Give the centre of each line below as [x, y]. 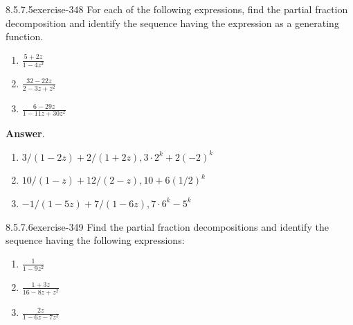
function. [25, 36]
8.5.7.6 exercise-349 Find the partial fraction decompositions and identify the [167, 226]
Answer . [25, 133]
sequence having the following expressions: [95, 240]
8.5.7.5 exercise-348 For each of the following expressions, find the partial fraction [177, 9]
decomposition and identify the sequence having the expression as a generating [172, 23]
